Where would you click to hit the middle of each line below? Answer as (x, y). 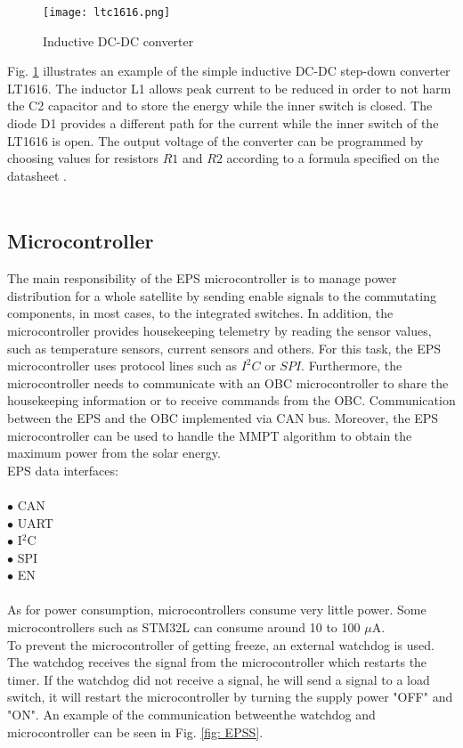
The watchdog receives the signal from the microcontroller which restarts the (217, 662)
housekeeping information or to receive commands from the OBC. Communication (231, 400)
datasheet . (37, 175)
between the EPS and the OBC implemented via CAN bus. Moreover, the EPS (223, 417)
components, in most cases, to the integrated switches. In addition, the (200, 313)
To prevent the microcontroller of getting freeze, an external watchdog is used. (221, 644)
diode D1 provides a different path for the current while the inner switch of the (223, 123)
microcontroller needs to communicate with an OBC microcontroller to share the (228, 382)
